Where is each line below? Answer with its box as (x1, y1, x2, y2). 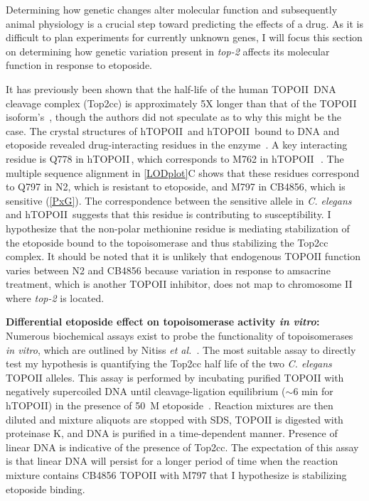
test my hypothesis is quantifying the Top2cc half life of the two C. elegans (6, 356, 332, 371)
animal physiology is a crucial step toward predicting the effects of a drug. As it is (6, 16, 364, 31)
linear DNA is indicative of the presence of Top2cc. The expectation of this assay (6, 439, 359, 454)
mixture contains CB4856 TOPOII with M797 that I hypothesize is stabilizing (6, 468, 347, 482)
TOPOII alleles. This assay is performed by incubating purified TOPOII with (6, 370, 344, 384)
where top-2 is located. (6, 290, 105, 305)
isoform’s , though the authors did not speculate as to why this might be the (6, 109, 341, 124)
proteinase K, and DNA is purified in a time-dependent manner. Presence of (6, 426, 338, 441)
